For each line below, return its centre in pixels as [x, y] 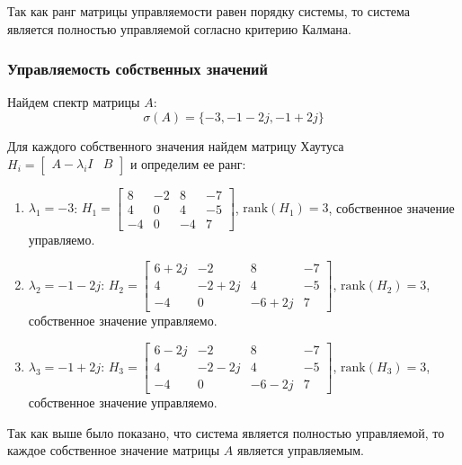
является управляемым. [301, 450]
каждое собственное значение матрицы [114, 450]
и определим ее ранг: [188, 163]
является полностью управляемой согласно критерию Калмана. [179, 28]
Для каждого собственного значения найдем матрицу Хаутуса [176, 146]
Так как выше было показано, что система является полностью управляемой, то [226, 432]
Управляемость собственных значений [138, 69]
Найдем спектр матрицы [74, 102]
